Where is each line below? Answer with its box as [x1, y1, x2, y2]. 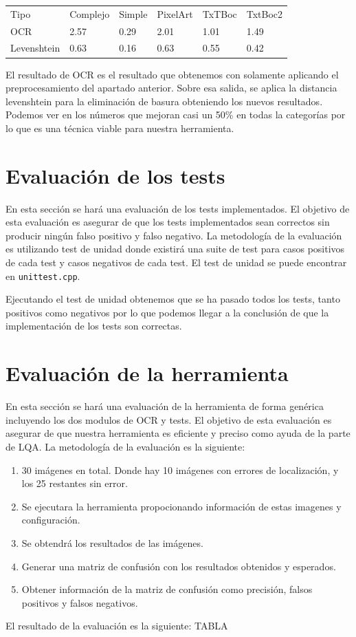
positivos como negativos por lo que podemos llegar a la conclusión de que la [5, 305, 329, 319]
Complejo [69, 6, 110, 21]
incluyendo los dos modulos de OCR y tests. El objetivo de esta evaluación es [5, 412, 332, 427]
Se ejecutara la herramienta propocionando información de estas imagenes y [21, 499, 342, 513]
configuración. [21, 512, 80, 527]
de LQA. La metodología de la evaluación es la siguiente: [5, 439, 245, 453]
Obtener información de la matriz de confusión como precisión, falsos [21, 582, 313, 596]
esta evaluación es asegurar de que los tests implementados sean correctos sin [5, 215, 330, 229]
